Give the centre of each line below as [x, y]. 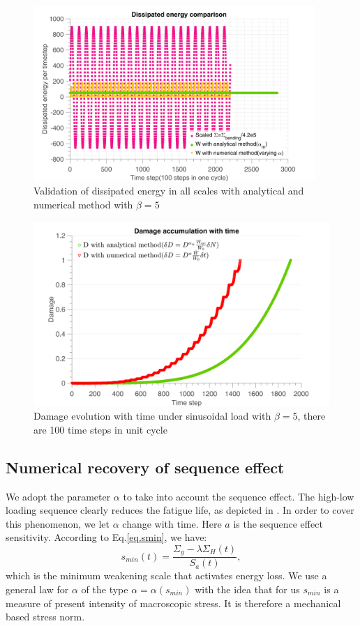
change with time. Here [172, 523]
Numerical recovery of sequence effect [145, 467]
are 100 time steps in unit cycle [100, 429]
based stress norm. [45, 617]
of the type [105, 589]
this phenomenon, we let [58, 523]
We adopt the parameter [58, 496]
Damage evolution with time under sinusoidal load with [152, 416]
